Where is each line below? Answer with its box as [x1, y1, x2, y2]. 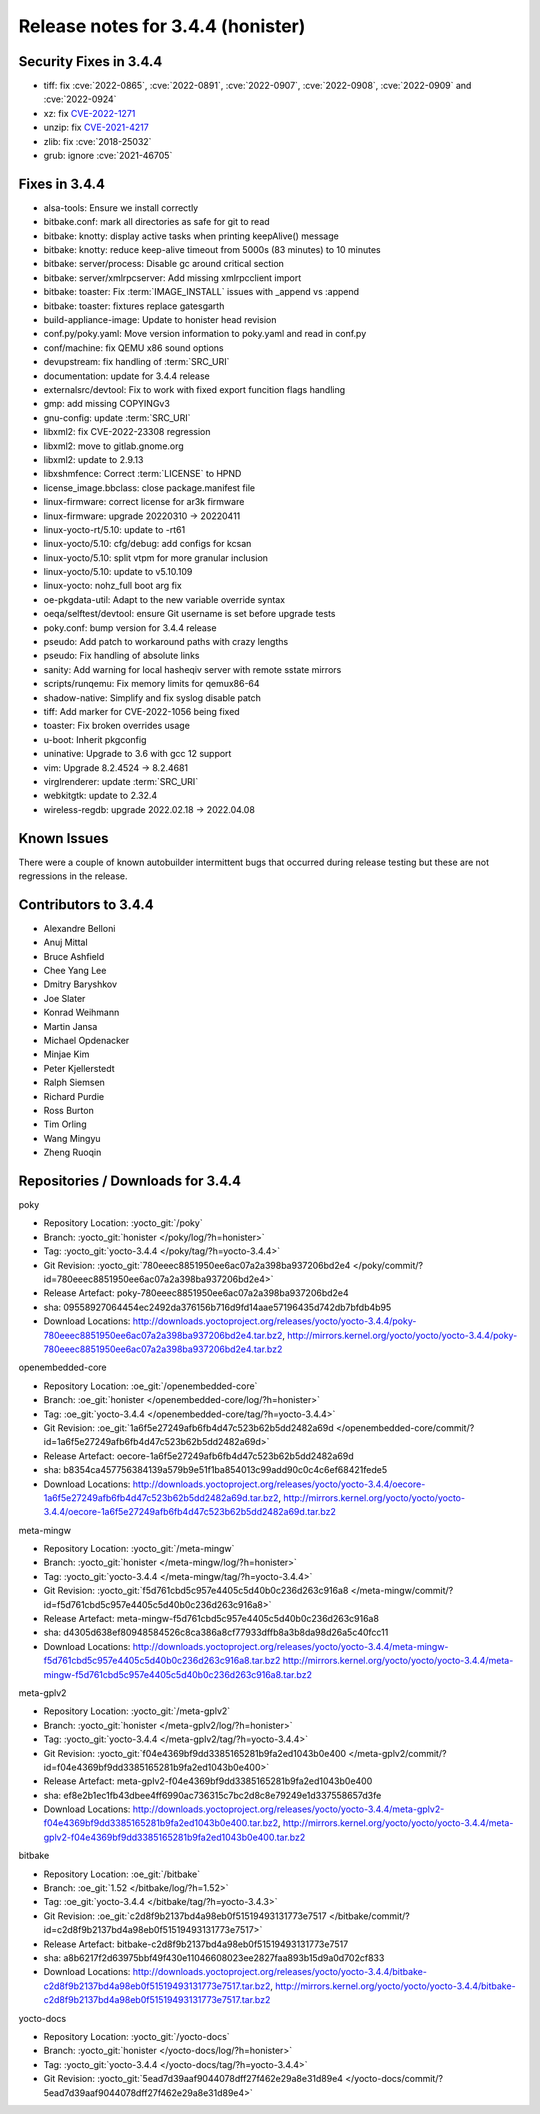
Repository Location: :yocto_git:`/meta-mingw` [43, 1543, 235, 1555]
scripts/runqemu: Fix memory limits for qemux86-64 [43, 678, 260, 690]
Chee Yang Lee [43, 965, 107, 977]
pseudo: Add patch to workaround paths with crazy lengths [43, 636, 289, 648]
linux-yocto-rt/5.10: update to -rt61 [43, 523, 186, 535]
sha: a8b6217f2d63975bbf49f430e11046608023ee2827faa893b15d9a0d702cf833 [43, 1952, 385, 1964]
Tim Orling [43, 1118, 87, 1130]
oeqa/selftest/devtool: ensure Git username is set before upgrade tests [43, 608, 336, 620]
